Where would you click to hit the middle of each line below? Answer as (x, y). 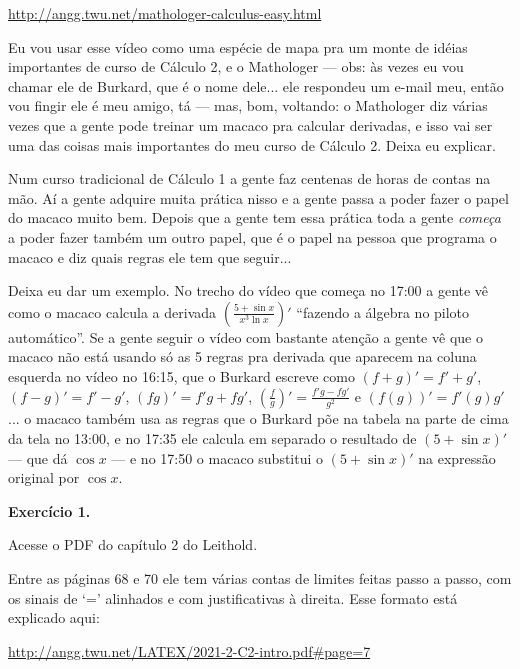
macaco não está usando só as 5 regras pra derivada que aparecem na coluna (242, 356)
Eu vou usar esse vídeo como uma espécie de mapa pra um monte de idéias (238, 46)
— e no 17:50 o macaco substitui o (217, 457)
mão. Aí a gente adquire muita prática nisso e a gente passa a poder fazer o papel (258, 197)
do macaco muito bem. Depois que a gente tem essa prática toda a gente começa (254, 217)
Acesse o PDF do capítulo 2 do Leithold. (133, 544)
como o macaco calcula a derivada (112, 311)
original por (44, 477)
